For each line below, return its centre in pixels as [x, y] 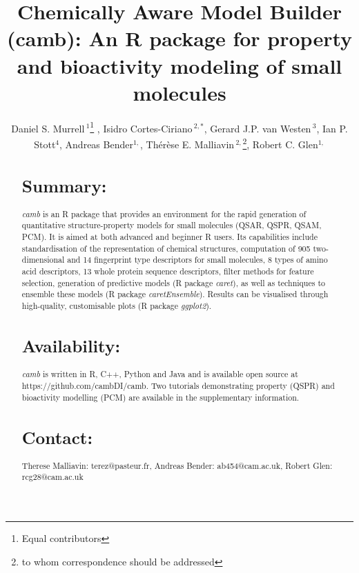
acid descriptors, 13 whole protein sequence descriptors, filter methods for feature [168, 271]
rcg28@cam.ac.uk [52, 477]
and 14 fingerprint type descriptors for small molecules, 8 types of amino [197, 260]
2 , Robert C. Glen [280, 143]
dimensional [43, 260]
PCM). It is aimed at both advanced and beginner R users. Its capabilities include [169, 237]
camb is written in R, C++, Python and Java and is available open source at [160, 374]
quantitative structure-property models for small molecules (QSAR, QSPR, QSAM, [172, 225]
